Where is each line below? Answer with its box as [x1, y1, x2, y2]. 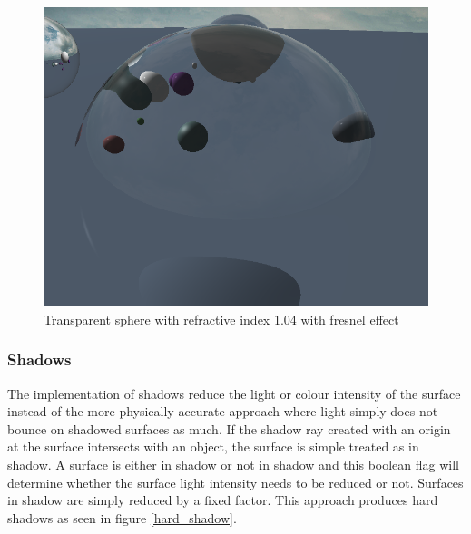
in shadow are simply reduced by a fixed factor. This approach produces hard [7, 490, 438, 510]
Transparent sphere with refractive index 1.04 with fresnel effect [44, 309, 399, 328]
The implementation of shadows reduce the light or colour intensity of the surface [7, 384, 461, 403]
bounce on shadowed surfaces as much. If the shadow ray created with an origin [7, 419, 451, 438]
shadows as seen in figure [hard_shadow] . [7, 508, 237, 527]
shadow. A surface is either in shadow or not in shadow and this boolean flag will [7, 454, 459, 473]
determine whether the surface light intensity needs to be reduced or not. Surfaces [7, 472, 464, 491]
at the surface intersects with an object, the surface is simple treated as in [7, 437, 419, 456]
